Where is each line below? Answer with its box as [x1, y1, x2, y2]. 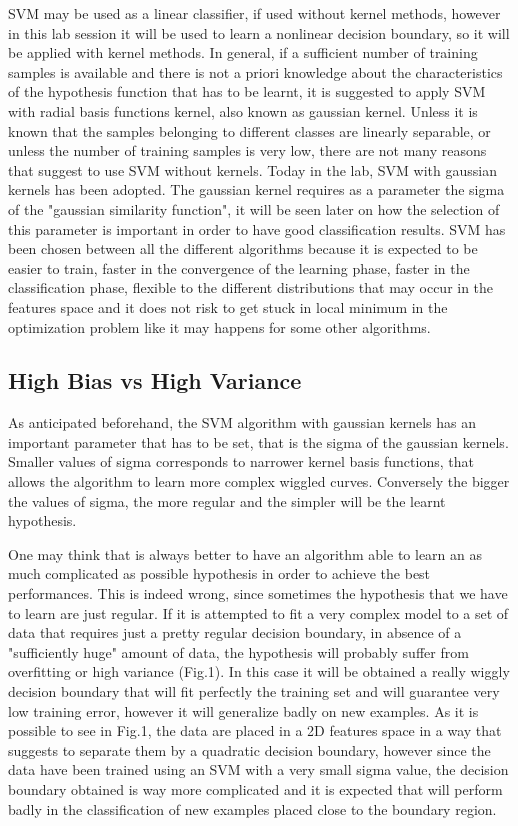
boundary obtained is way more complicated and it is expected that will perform [8, 778, 503, 799]
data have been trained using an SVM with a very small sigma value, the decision [8, 759, 509, 780]
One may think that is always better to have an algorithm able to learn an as [8, 543, 482, 564]
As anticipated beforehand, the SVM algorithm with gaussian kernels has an [8, 412, 476, 433]
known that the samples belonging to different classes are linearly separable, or [8, 120, 491, 141]
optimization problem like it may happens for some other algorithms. [8, 316, 431, 337]
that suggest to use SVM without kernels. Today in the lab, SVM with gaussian [8, 159, 497, 180]
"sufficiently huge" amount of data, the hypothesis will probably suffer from [8, 641, 469, 662]
